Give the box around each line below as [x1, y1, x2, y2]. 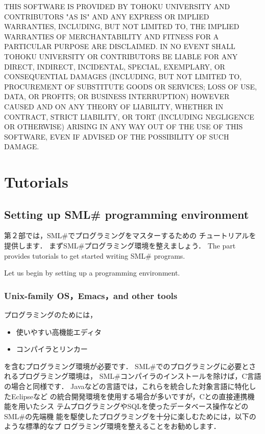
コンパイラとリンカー [16, 344, 88, 354]
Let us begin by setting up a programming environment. [4, 267, 180, 278]
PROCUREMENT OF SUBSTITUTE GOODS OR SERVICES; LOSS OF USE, [4, 81, 257, 92]
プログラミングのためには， [4, 309, 97, 320]
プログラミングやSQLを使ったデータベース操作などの [70, 401, 249, 412]
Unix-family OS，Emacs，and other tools [4, 289, 178, 302]
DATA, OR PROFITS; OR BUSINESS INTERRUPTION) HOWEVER [4, 91, 230, 102]
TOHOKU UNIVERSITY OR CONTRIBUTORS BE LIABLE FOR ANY [4, 51, 238, 61]
